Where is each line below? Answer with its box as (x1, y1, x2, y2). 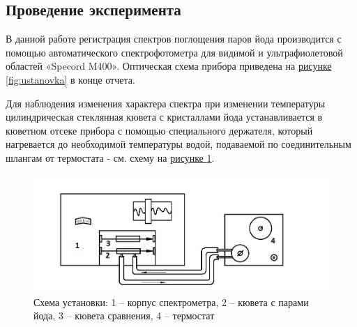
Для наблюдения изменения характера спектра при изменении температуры (6, 96, 326, 110)
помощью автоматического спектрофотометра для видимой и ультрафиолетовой (6, 45, 343, 59)
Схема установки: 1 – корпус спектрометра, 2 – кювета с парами (33, 294, 309, 309)
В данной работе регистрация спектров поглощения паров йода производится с (6, 31, 342, 46)
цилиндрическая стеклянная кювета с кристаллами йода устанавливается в (6, 109, 323, 124)
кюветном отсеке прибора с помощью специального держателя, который (6, 123, 313, 137)
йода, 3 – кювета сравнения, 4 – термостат (33, 308, 215, 323)
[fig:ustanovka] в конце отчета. (6, 72, 135, 86)
